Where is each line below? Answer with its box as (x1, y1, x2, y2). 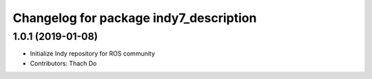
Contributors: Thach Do (30, 59, 97, 67)
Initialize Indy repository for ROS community (30, 49, 155, 58)
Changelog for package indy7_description (12, 10, 257, 25)
